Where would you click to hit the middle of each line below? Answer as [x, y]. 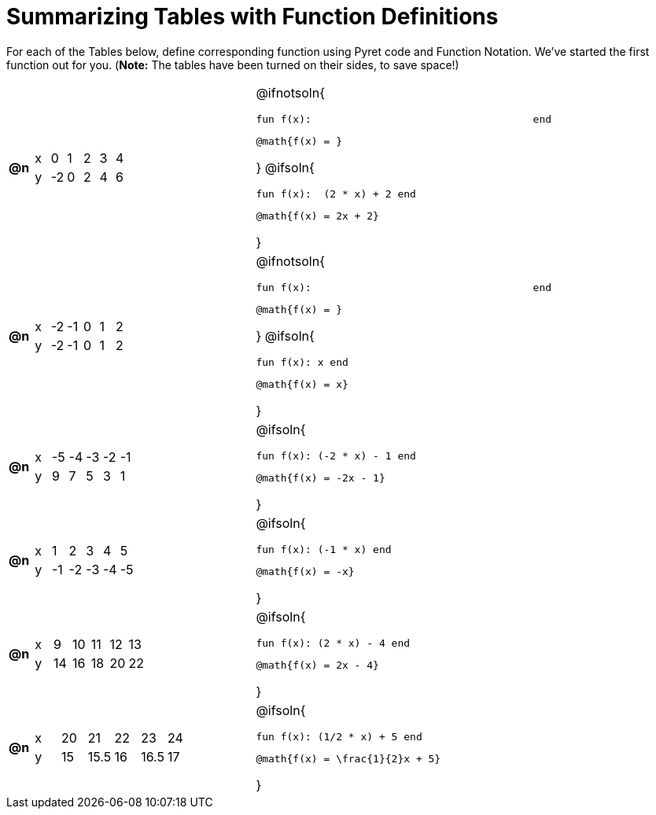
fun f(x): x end [302, 362]
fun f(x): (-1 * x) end [324, 549]
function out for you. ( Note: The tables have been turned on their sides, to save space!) [233, 65]
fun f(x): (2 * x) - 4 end [333, 643]
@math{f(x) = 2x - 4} [317, 665]
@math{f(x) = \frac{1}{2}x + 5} [348, 758]
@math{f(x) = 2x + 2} [317, 216]
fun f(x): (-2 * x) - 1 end [336, 455]
